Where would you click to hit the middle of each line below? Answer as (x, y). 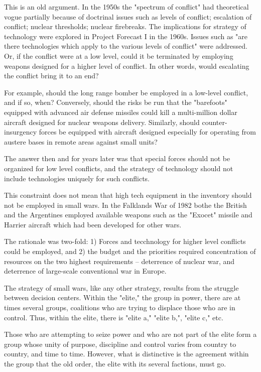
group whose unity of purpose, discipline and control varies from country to (120, 344)
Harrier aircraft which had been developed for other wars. (93, 224)
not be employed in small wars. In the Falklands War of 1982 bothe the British (125, 205)
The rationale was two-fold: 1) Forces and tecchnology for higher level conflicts (125, 241)
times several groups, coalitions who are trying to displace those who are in (120, 307)
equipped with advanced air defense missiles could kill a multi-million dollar (121, 112)
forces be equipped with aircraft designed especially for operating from (147, 132)
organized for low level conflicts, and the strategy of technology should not (119, 168)
